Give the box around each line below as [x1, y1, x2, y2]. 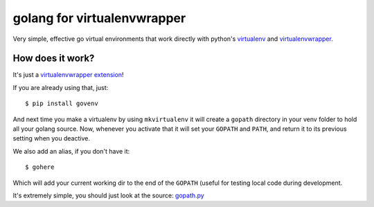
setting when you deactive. [12, 134, 90, 143]
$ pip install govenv [25, 100, 98, 107]
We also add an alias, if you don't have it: [12, 147, 130, 155]
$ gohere [25, 163, 55, 171]
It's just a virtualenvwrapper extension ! [12, 71, 124, 79]
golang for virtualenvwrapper [12, 10, 186, 26]
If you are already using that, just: [12, 83, 109, 91]
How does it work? [12, 53, 95, 64]
